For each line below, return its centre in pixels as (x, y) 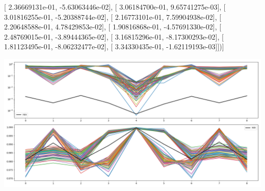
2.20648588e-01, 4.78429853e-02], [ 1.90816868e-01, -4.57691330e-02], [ (113, 27)
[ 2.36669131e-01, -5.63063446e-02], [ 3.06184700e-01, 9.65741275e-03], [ (115, 7)
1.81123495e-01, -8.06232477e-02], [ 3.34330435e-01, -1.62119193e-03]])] (114, 46)
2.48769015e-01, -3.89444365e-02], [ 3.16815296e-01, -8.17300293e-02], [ (114, 36)
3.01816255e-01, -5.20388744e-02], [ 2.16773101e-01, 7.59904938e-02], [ (113, 17)
